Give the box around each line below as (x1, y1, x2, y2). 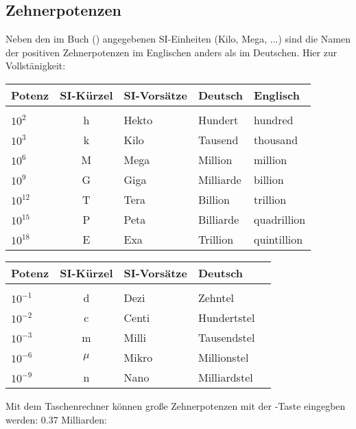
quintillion (254, 231, 303, 247)
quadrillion (254, 211, 306, 227)
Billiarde (198, 211, 239, 227)
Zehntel (198, 289, 234, 305)
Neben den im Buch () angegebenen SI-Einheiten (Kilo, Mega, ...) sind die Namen (5, 32, 351, 46)
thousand (254, 131, 298, 148)
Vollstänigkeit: (5, 58, 66, 73)
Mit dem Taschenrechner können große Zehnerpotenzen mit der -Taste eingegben (5, 398, 346, 413)
